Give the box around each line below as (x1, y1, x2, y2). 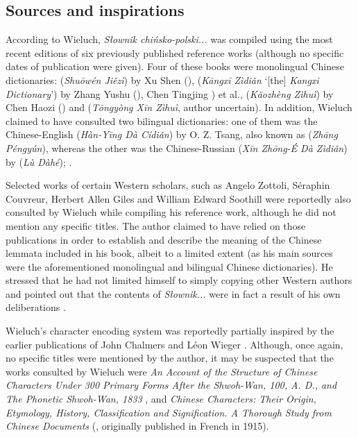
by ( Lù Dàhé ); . (6, 154, 72, 169)
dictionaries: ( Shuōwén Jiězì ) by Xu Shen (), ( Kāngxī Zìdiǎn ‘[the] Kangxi (6, 72, 319, 87)
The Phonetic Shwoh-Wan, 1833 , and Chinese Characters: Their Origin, (6, 391, 316, 406)
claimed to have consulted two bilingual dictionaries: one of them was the (6, 113, 318, 128)
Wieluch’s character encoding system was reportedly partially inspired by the (6, 323, 334, 338)
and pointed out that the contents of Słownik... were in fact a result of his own (6, 286, 341, 301)
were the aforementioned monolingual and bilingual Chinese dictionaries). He (6, 259, 333, 273)
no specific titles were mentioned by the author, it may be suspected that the (6, 351, 334, 365)
